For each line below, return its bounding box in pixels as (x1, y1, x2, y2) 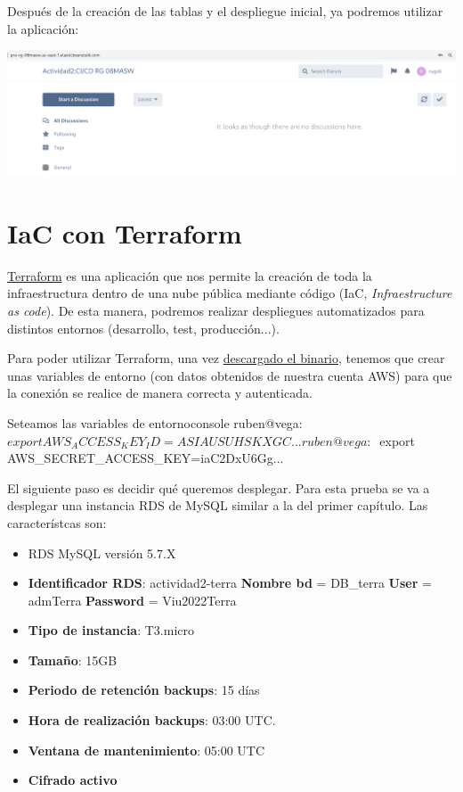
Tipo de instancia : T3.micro (28, 621, 195, 639)
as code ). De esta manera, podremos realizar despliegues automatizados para (7, 301, 425, 319)
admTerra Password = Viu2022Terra (28, 590, 237, 609)
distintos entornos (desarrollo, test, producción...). (7, 318, 280, 337)
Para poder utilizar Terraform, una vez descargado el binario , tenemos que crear (7, 349, 445, 367)
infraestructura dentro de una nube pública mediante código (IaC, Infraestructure (7, 284, 452, 302)
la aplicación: (7, 19, 79, 37)
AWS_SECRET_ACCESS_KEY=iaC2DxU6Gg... (7, 449, 284, 467)
